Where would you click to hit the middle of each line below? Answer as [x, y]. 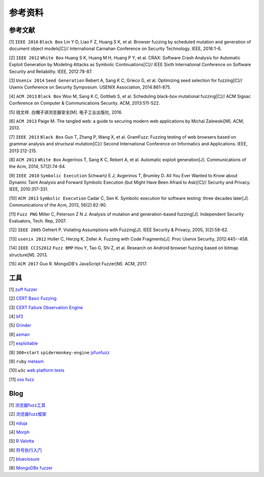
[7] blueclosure [24, 459]
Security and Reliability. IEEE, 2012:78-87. [51, 72]
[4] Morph [19, 432]
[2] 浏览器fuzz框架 [28, 414]
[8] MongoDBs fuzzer [31, 468]
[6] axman [19, 334]
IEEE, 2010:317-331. [29, 189]
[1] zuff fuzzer [23, 289]
